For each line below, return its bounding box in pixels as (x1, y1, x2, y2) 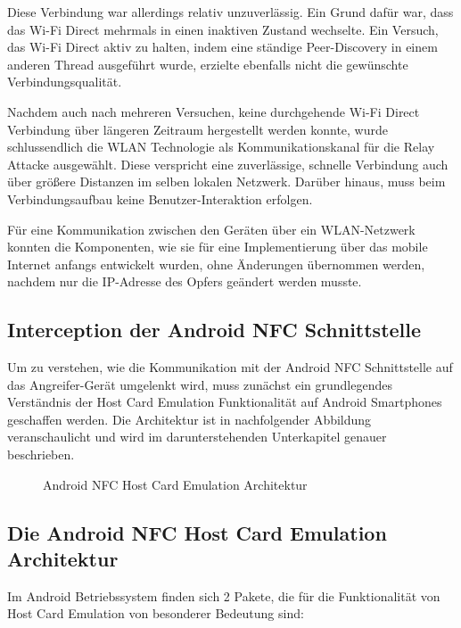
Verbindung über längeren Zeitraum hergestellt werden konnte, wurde (7, 120, 388, 138)
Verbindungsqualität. (7, 72, 122, 91)
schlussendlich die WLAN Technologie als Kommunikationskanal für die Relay (7, 137, 435, 156)
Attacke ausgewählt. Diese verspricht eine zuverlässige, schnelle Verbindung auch (7, 154, 449, 173)
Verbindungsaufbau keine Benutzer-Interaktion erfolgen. (7, 189, 313, 208)
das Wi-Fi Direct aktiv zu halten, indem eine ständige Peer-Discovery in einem (7, 37, 438, 56)
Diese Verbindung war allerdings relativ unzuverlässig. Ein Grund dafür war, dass (7, 3, 454, 21)
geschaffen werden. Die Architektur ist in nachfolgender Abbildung (7, 409, 372, 428)
